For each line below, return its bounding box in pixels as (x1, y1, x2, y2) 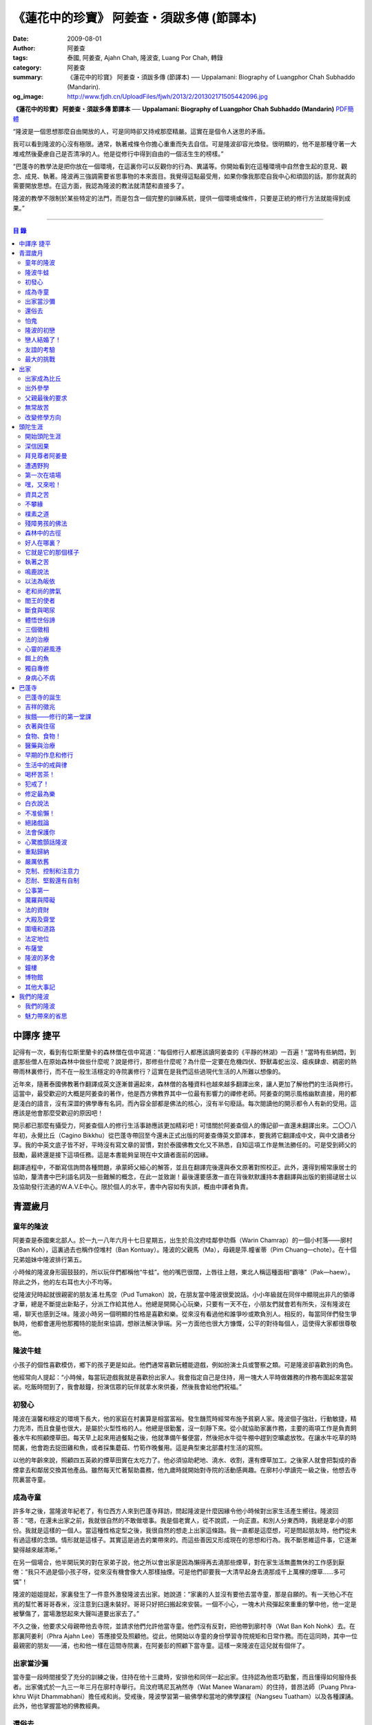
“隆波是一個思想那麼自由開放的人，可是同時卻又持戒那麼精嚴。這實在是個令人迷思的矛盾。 (12, 128, 269, 136)
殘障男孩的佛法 (25, 519, 68, 527)
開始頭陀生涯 (25, 432, 61, 441)
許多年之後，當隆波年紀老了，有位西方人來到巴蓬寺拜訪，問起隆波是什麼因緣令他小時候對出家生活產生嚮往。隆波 (12, 1507, 333, 1515)
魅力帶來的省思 (25, 1012, 68, 1020)
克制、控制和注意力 (25, 867, 79, 875)
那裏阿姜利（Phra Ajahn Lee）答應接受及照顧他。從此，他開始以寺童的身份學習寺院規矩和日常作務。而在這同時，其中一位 (12, 1632, 358, 1640)
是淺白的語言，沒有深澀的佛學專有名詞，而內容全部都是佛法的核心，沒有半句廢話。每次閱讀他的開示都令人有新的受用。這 (12, 1099, 357, 1107)
